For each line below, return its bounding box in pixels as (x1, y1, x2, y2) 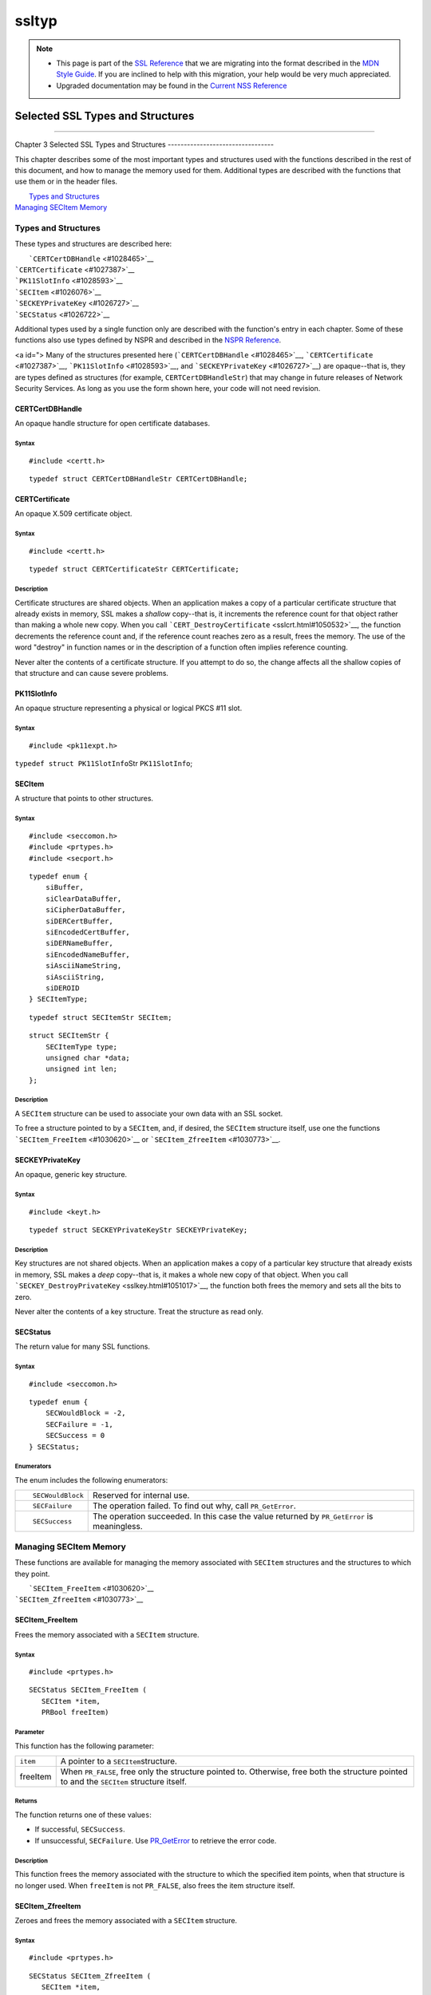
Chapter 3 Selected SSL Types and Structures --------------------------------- (14, 140, 275, 149)
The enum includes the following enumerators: (14, 1476, 168, 1485)
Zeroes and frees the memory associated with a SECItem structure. (14, 1915, 238, 1925)
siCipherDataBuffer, (45, 906, 126, 915)
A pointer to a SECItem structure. (60, 1756, 177, 1767)
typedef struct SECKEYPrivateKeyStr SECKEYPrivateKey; (29, 1225, 248, 1235)
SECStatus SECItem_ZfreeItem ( (29, 1971, 152, 1981)
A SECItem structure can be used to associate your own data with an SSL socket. (14, 1109, 283, 1119)
